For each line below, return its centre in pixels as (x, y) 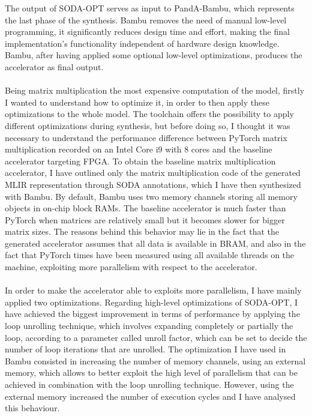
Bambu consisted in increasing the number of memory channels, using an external (155, 360)
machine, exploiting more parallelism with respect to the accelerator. (131, 267)
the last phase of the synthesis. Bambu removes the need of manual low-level (146, 20)
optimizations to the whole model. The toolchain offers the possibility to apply (149, 114)
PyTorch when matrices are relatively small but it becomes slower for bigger (145, 219)
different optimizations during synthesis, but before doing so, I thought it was (148, 125)
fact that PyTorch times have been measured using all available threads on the (150, 255)
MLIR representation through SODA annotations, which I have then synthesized (153, 184)
